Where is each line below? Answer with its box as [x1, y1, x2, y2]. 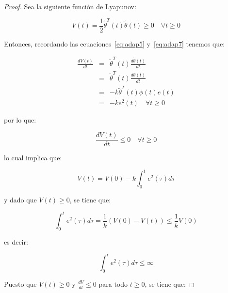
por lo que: [4, 115, 36, 125]
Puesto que [4, 278, 37, 289]
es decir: [4, 236, 28, 247]
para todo [98, 278, 128, 289]
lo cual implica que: [4, 153, 62, 163]
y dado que [4, 195, 37, 205]
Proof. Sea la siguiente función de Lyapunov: [4, 1, 136, 11]
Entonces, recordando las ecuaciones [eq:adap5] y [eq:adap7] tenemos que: [4, 38, 225, 48]
